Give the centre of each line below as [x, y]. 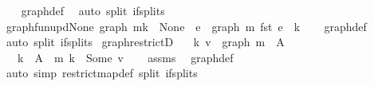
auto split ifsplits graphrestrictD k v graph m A [145, 42]
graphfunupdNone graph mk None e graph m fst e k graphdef [186, 26]
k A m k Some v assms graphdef [125, 57]
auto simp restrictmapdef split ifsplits [102, 73]
